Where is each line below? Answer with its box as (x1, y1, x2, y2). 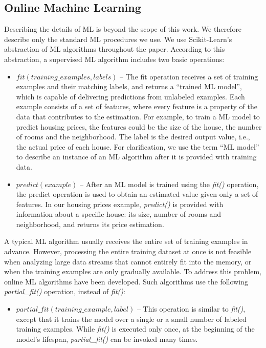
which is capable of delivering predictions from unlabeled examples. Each (16, 91, 245, 101)
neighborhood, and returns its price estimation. (16, 218, 164, 229)
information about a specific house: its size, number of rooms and (16, 209, 221, 219)
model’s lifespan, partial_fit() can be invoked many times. (16, 333, 198, 344)
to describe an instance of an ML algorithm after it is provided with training (16, 151, 257, 162)
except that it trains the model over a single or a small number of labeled (16, 313, 247, 324)
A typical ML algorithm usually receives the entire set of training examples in (4, 236, 248, 247)
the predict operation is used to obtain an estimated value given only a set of (16, 189, 258, 199)
